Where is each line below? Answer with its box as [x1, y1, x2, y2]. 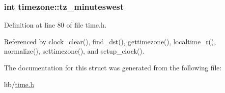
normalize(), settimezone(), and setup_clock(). [4, 46, 144, 56]
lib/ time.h [4, 79, 34, 89]
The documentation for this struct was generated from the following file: [4, 62, 222, 72]
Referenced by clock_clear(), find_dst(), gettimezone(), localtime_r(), [4, 36, 216, 46]
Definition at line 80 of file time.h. [4, 20, 107, 30]
